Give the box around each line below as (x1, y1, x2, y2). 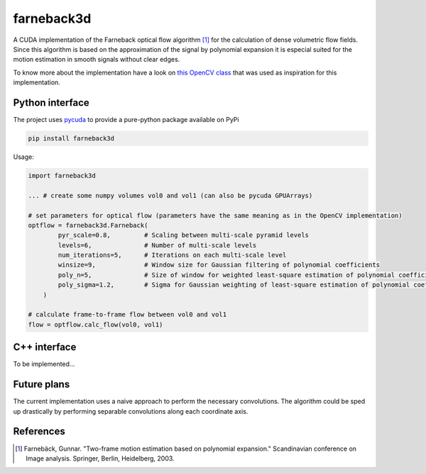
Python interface (13, 97, 90, 109)
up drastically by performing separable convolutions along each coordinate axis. (13, 407, 248, 415)
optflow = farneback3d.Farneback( (28, 221, 148, 229)
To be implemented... (13, 360, 75, 368)
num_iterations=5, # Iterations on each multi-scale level (58, 251, 287, 259)
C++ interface (13, 341, 77, 353)
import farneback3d (28, 171, 96, 180)
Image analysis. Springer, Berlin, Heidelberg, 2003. (26, 454, 175, 463)
